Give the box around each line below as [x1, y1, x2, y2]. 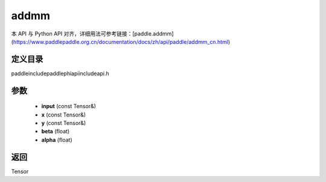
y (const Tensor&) [41, 120, 86, 127]
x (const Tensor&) [41, 111, 86, 118]
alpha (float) [41, 136, 72, 144]
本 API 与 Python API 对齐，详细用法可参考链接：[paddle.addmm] [11, 30, 174, 37]
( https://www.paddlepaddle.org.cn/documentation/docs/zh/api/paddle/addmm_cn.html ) [11, 38, 231, 45]
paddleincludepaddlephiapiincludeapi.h [11, 70, 109, 77]
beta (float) [41, 128, 70, 135]
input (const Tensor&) [41, 103, 97, 110]
